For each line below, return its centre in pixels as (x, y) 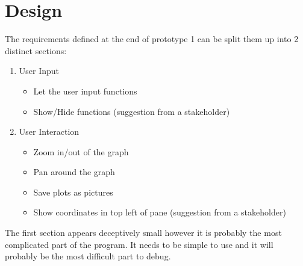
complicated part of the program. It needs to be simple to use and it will (139, 244)
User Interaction (49, 131)
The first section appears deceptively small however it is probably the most (143, 233)
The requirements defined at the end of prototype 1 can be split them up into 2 (152, 39)
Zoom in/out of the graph (81, 151)
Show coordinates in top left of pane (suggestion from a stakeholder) (160, 212)
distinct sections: (36, 50)
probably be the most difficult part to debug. (88, 256)
